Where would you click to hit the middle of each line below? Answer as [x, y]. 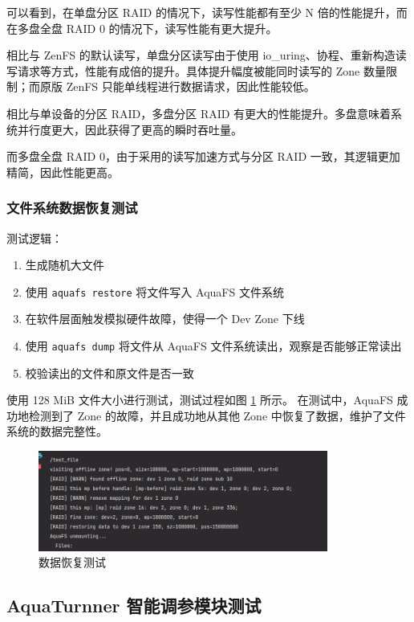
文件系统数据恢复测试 [72, 208]
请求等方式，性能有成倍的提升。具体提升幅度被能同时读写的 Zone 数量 [201, 70]
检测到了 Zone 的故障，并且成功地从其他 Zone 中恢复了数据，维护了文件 [217, 415]
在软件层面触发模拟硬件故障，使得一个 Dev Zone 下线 [165, 319]
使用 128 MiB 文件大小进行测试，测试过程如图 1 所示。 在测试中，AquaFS [200, 400]
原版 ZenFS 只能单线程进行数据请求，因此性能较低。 [177, 86]
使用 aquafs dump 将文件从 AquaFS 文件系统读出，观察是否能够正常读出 [213, 346]
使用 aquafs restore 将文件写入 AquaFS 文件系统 [154, 291]
